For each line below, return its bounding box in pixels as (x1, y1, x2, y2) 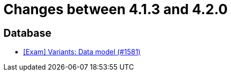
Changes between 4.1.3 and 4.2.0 (3, 1, 228, 18)
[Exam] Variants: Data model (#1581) (23, 48, 141, 56)
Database (3, 26, 52, 39)
